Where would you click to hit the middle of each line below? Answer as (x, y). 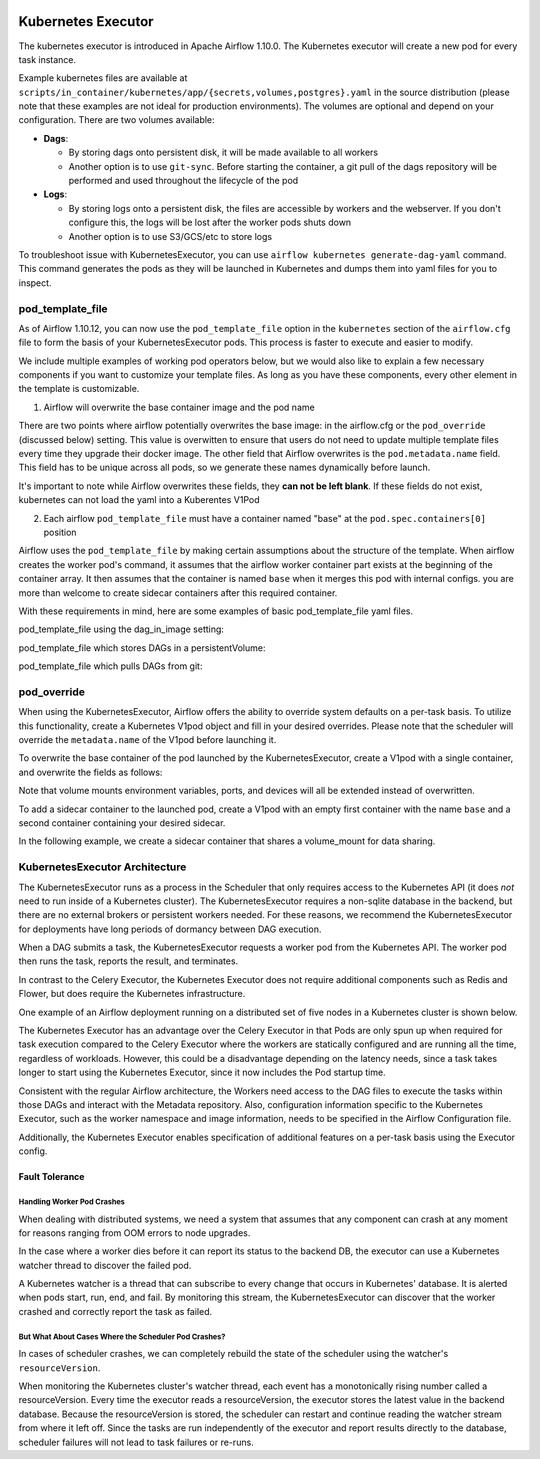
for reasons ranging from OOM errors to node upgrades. (134, 1232)
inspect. (35, 282)
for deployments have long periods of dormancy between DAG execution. (170, 929)
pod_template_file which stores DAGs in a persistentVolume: (142, 647)
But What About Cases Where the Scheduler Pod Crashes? (122, 1336)
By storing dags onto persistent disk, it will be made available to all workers (223, 152)
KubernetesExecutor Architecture (102, 867)
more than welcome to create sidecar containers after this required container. (178, 592)
